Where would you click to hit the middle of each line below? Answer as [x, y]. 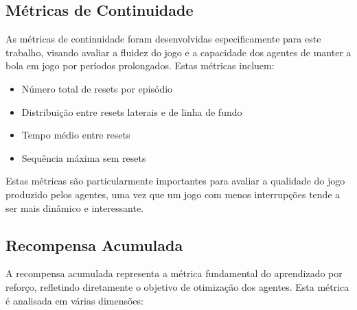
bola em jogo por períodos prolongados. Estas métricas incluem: [140, 65]
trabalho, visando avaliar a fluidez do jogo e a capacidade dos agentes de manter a [178, 52]
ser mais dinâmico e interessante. [75, 207]
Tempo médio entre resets [76, 135]
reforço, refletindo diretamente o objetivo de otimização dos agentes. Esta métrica [177, 286]
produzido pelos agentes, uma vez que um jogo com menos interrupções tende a [173, 194]
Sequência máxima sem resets [84, 157]
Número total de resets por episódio [97, 88]
